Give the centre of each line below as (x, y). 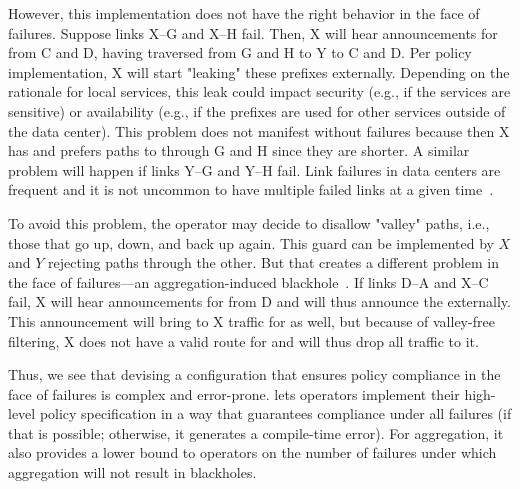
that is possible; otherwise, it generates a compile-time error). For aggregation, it (256, 432)
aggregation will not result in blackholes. (132, 472)
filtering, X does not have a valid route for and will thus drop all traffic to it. (243, 340)
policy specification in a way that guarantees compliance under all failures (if (275, 413)
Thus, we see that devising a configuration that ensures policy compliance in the (254, 374)
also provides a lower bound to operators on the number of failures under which (252, 452)
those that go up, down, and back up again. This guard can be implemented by (251, 242)
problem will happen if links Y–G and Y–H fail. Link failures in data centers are (254, 169)
